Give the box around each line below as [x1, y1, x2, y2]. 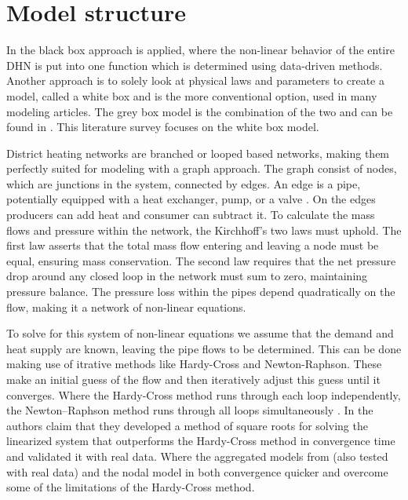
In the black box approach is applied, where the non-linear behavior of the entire [6, 42, 395, 58]
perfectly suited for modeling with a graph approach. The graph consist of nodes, [6, 160, 397, 177]
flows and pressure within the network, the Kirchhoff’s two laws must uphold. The [6, 221, 402, 238]
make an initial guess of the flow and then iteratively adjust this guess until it [6, 371, 381, 387]
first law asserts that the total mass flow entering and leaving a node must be [6, 237, 379, 254]
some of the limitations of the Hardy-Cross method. [6, 479, 255, 495]
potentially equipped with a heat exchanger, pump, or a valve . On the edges [6, 191, 376, 207]
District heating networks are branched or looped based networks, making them [6, 144, 390, 161]
